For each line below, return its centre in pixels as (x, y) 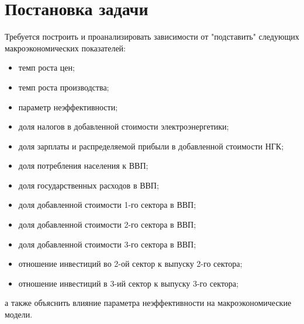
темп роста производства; (64, 87)
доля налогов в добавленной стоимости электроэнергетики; (124, 126)
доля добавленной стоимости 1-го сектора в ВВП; (107, 205)
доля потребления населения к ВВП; (83, 166)
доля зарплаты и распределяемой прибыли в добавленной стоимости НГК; (151, 146)
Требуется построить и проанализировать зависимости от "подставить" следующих (152, 36)
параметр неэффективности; (68, 107)
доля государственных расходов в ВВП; (89, 185)
